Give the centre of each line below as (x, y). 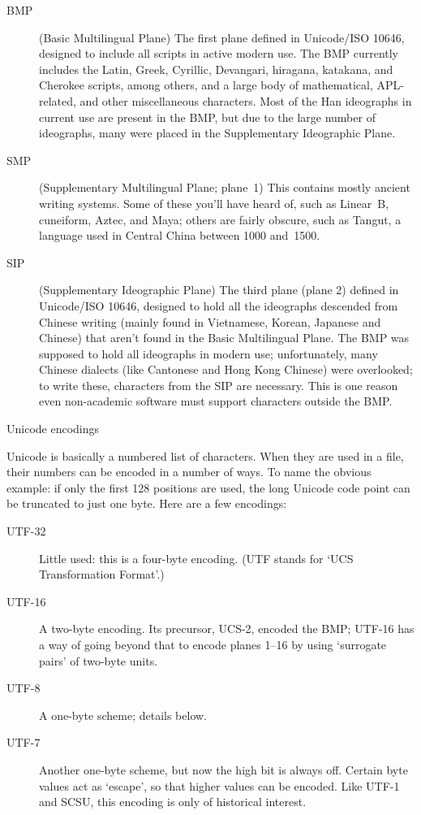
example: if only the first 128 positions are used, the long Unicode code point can (208, 487)
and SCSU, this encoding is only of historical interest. (173, 802)
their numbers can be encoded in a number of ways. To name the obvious (189, 472)
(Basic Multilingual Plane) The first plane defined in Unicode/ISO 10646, (222, 37)
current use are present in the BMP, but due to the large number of (207, 117)
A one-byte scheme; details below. (123, 715)
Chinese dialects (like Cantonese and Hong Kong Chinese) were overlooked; (226, 369)
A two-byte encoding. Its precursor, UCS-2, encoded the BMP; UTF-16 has (227, 629)
